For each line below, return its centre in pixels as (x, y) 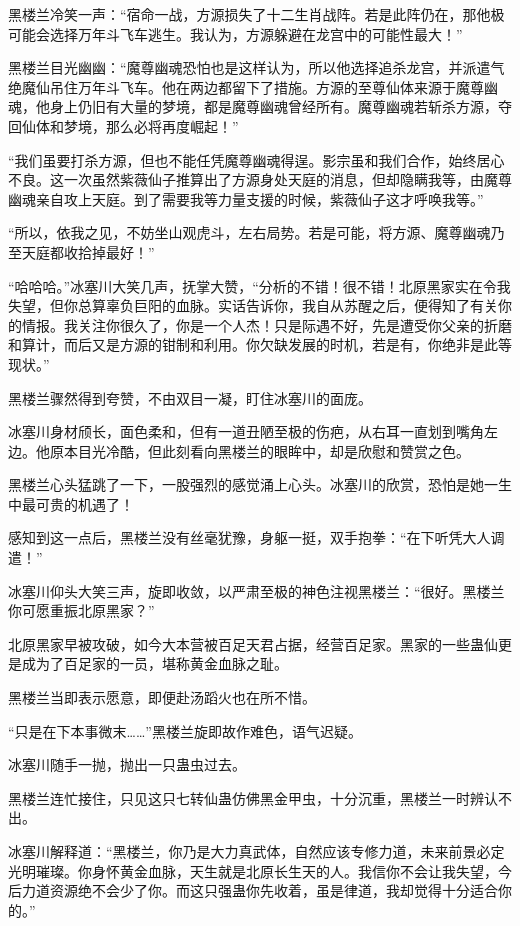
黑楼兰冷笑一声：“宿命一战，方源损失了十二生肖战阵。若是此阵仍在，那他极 (256, 14)
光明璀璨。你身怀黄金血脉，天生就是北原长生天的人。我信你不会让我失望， (253, 870)
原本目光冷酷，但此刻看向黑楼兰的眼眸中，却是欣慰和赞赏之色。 (259, 450)
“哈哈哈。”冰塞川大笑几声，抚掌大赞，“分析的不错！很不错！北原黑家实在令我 (259, 285)
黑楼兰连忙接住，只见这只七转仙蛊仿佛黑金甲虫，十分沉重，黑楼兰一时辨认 (253, 797)
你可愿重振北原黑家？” (81, 610)
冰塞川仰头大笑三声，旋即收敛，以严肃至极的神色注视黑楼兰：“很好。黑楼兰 (256, 590)
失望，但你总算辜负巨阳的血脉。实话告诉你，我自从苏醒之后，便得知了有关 (253, 305)
